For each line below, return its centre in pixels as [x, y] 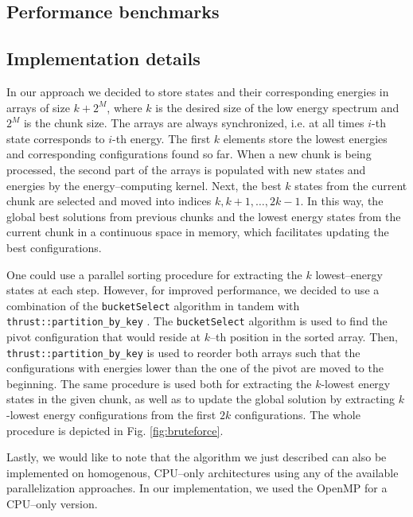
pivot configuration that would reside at [104, 337]
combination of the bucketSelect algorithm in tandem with [153, 305]
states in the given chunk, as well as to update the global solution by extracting [201, 399]
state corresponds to [56, 138]
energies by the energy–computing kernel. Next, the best [144, 185]
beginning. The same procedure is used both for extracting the [159, 383]
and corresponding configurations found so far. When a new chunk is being [189, 154]
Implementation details [103, 58]
